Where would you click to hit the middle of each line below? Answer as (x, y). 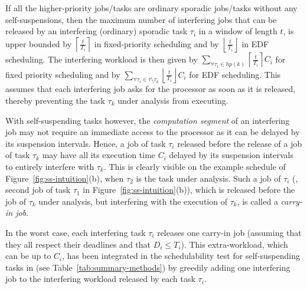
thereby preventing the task (55, 101)
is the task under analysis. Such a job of (208, 178)
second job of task (38, 190)
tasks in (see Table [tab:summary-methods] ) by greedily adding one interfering (148, 267)
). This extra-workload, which (234, 244)
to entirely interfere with (50, 166)
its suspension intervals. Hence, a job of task (86, 143)
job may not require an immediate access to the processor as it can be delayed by (153, 132)
